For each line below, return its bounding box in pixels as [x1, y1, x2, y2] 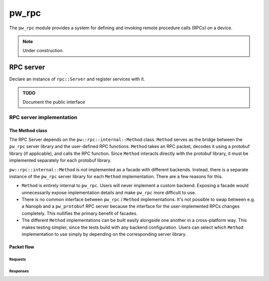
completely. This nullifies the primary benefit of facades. [21, 210, 138, 216]
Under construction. [22, 48, 64, 54]
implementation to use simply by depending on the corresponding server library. [21, 231, 187, 237]
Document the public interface [22, 99, 85, 105]
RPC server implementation [9, 114, 77, 121]
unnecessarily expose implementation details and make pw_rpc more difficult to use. [21, 189, 196, 196]
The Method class [9, 127, 47, 134]
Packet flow [9, 244, 34, 250]
